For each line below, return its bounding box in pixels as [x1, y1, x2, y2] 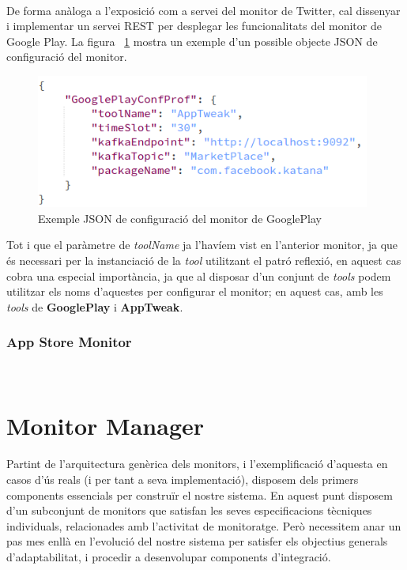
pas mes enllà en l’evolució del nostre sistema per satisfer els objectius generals [6, 533, 388, 549]
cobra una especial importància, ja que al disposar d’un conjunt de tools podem [6, 267, 391, 284]
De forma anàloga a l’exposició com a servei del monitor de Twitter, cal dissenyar [6, 2, 401, 18]
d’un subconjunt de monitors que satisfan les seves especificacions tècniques [6, 502, 372, 519]
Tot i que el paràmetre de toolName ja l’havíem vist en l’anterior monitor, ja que [6, 236, 398, 253]
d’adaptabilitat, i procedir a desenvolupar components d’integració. [6, 548, 331, 564]
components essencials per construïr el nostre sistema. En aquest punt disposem [6, 486, 393, 503]
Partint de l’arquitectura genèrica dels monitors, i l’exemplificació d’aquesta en [6, 455, 388, 472]
